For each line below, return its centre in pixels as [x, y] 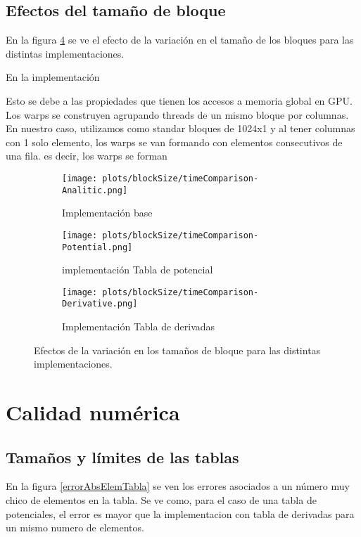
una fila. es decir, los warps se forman [87, 156]
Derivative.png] [100, 304]
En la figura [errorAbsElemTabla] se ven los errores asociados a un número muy [178, 486]
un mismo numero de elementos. [75, 528]
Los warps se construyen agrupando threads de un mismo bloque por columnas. [177, 114]
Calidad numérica [93, 412]
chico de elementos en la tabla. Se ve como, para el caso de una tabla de [161, 500]
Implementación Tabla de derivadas [139, 326]
